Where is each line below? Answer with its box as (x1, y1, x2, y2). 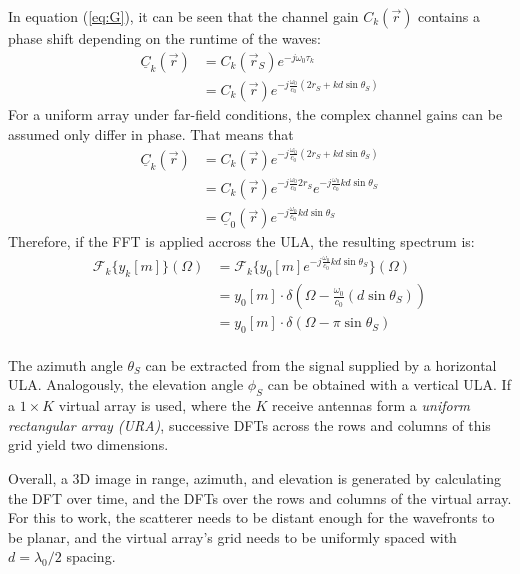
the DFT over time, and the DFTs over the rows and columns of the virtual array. (8, 487, 512, 508)
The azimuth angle (8, 354, 123, 375)
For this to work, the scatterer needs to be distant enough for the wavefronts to (8, 507, 495, 528)
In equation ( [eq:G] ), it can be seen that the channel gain (8, 6, 359, 26)
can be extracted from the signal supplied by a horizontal (145, 354, 497, 375)
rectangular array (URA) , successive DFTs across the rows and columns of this (8, 414, 491, 435)
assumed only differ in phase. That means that (8, 123, 294, 144)
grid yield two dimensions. (8, 434, 169, 455)
